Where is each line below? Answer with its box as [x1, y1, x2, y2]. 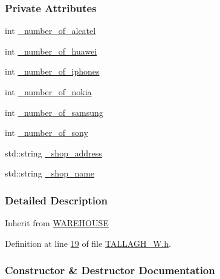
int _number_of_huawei [5, 44, 97, 57]
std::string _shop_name [5, 167, 95, 180]
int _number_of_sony [5, 126, 88, 139]
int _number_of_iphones [5, 65, 100, 78]
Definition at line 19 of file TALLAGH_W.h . [5, 237, 171, 249]
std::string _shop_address [5, 146, 102, 159]
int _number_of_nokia [5, 86, 92, 98]
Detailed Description [5, 192, 108, 207]
